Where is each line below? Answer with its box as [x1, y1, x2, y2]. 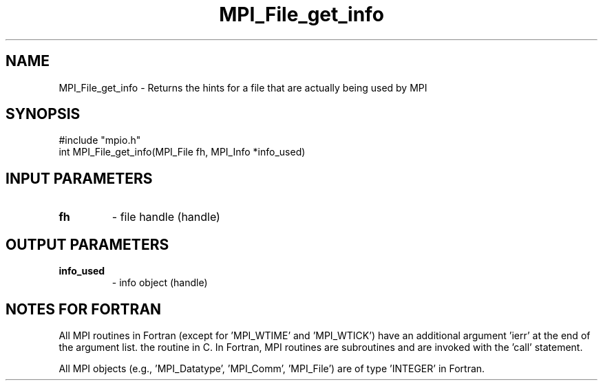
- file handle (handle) [112, 210, 220, 224]
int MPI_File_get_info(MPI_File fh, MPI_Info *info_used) [59, 146, 306, 158]
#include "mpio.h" [59, 134, 141, 147]
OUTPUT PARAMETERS [6, 235, 169, 253]
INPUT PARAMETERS [6, 169, 153, 187]
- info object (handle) [112, 277, 208, 289]
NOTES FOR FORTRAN [6, 300, 162, 318]
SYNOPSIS [6, 105, 81, 123]
